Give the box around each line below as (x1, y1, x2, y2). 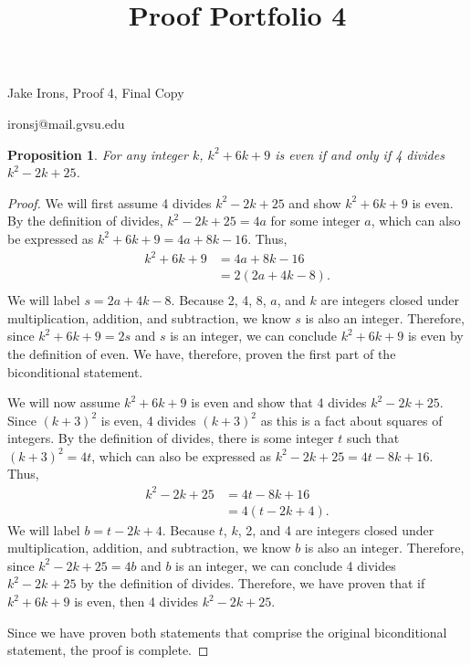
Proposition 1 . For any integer (7, 144, 188, 164)
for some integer (270, 211, 361, 230)
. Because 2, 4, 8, (171, 290, 267, 310)
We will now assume (7, 393, 120, 412)
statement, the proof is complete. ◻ (7, 640, 209, 660)
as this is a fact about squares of (260, 410, 443, 429)
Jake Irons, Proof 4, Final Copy (7, 83, 184, 102)
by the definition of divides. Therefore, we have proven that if (80, 574, 425, 593)
